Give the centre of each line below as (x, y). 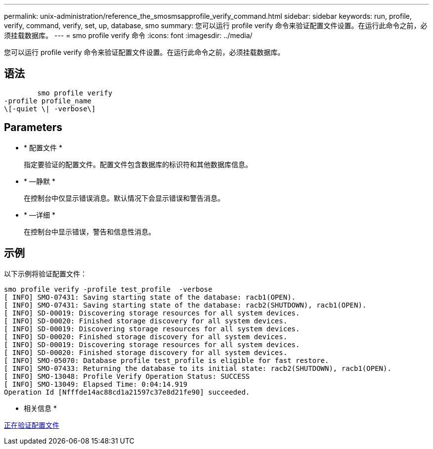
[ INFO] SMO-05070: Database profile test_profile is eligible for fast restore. (167, 360)
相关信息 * (40, 408)
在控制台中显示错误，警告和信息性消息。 (89, 231)
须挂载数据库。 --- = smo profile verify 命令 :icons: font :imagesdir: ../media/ (128, 35)
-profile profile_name (48, 101)
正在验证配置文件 (32, 425)
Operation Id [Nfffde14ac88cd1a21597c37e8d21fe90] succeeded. (127, 392)
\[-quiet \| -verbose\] (50, 109)
